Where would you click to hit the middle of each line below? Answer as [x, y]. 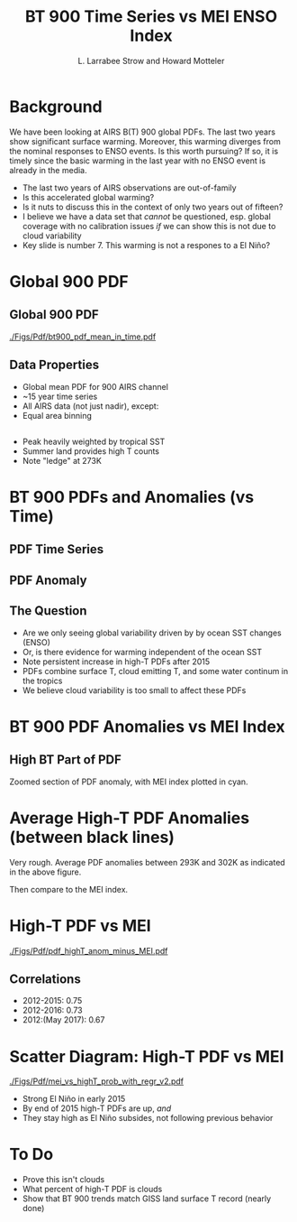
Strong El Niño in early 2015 [74, 1099]
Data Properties [54, 365]
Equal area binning [57, 415]
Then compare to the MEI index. [69, 889]
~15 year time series [60, 396]
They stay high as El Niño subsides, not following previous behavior [148, 1118]
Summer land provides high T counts [91, 451]
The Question [48, 611]
